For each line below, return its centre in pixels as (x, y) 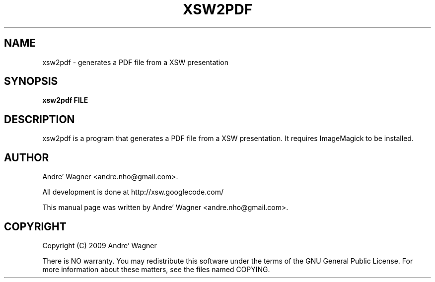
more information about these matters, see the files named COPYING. (156, 269)
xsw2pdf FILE (65, 100)
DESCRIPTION (39, 119)
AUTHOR (27, 157)
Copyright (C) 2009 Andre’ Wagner (100, 245)
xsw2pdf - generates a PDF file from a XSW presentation (135, 62)
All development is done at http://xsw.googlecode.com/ (133, 192)
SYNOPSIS (31, 81)
